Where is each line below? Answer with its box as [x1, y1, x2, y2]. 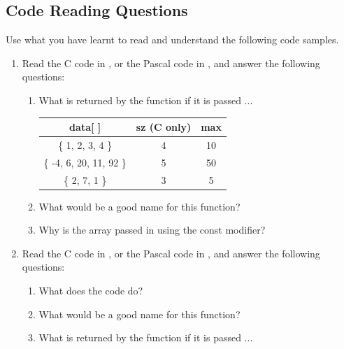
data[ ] [69, 120, 101, 134]
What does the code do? [38, 283, 143, 298]
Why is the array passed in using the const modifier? [38, 222, 266, 237]
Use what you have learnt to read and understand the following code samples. [6, 32, 339, 47]
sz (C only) [136, 120, 192, 134]
